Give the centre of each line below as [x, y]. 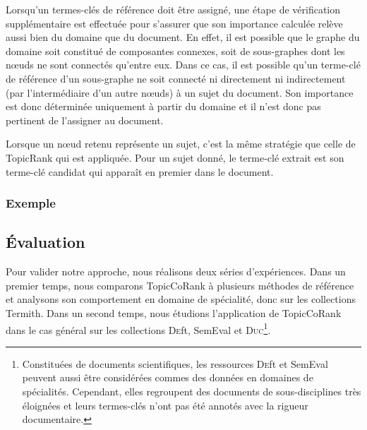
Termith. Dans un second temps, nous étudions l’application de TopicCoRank [174, 312]
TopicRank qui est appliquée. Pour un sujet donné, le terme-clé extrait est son [175, 157]
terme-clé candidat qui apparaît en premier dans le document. [140, 171]
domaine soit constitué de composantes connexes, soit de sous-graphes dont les [175, 50]
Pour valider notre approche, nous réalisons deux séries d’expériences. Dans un [176, 271]
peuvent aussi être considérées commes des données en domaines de [168, 377]
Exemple [31, 203]
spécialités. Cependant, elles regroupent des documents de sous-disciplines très [192, 391]
